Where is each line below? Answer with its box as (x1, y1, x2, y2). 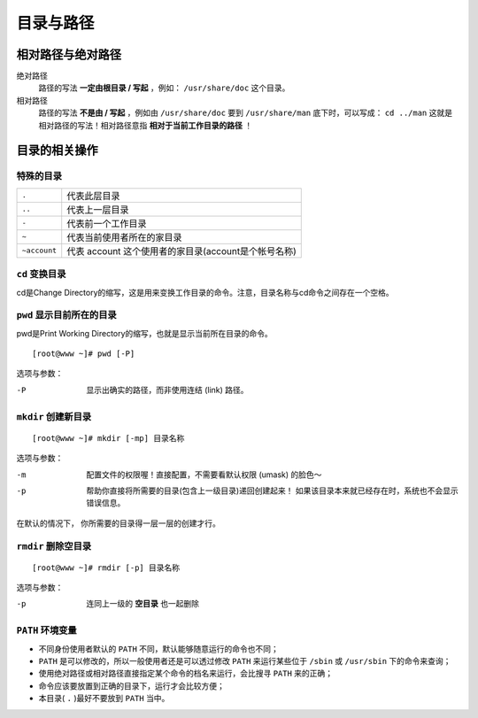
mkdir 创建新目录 (16, 410, 92, 422)
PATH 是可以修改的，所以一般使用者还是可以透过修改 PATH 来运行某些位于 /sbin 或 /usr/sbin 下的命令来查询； (38, 656, 451, 667)
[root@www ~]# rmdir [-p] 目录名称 (32, 562, 181, 573)
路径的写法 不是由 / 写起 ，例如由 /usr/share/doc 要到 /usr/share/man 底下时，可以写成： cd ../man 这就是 (38, 107, 453, 119)
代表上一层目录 (66, 204, 129, 216)
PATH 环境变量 (16, 624, 77, 637)
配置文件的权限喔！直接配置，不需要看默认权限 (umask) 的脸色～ (86, 469, 322, 480)
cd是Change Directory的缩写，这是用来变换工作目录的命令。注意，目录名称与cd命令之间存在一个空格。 (16, 287, 394, 297)
